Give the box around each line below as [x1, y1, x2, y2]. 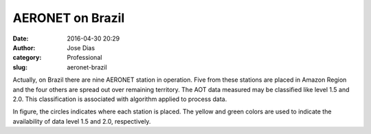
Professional [67, 54, 102, 62]
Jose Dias [67, 43, 95, 52]
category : [12, 54, 42, 62]
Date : [12, 34, 29, 43]
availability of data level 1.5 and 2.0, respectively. [12, 117, 151, 125]
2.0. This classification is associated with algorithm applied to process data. [12, 95, 227, 103]
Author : [12, 43, 36, 52]
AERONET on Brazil [12, 10, 125, 25]
